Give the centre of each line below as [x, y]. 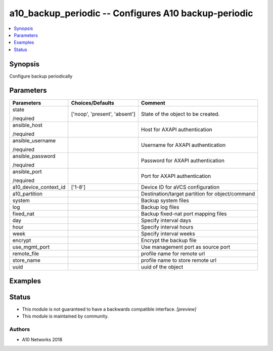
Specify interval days [166, 220]
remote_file [26, 253]
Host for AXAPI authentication [176, 129]
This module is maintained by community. [65, 316]
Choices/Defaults [93, 103]
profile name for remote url [173, 253]
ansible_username [34, 140]
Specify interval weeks [168, 233]
